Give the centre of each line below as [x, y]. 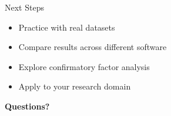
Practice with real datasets [67, 27]
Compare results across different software [93, 47]
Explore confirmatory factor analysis [84, 66]
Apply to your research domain [75, 86]
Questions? [27, 106]
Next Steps [24, 7]
